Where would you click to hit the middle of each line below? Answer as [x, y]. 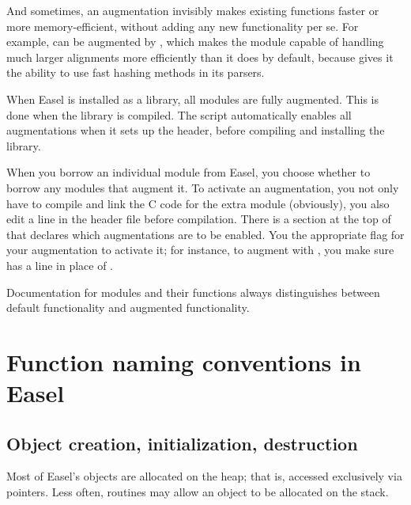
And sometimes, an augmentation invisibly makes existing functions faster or [193, 10]
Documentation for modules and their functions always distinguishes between [193, 292]
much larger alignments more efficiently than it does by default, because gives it [200, 57]
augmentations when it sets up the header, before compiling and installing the [196, 130]
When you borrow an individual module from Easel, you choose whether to [189, 172]
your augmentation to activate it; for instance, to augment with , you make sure [200, 250]
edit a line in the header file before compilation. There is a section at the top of [199, 219]
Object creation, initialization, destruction [182, 443]
